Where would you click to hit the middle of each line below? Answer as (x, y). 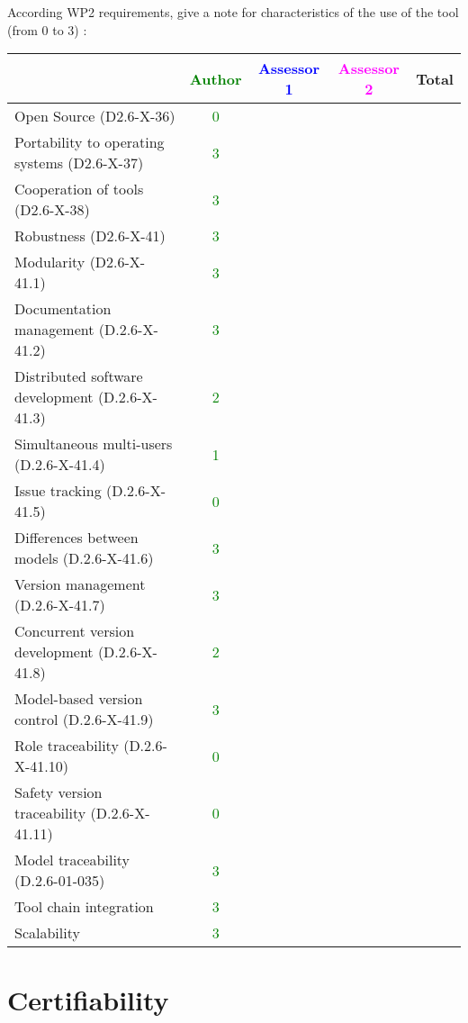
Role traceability (67, 746)
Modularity (50, 262)
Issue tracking (58, 491)
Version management (80, 584)
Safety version (58, 792)
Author (216, 78)
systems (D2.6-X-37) (79, 163)
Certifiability (88, 1000)
